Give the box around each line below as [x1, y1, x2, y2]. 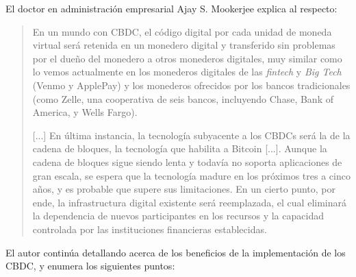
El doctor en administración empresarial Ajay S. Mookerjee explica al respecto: [5, 1, 338, 15]
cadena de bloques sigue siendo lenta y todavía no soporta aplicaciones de [32, 154, 342, 169]
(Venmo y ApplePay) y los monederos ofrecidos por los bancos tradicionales [32, 77, 351, 92]
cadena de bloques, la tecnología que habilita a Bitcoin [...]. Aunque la [32, 141, 327, 156]
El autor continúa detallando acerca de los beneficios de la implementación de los [5, 245, 346, 259]
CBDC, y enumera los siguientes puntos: [5, 258, 175, 273]
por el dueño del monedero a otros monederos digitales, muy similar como [32, 51, 342, 65]
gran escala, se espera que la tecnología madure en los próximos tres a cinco [32, 168, 351, 182]
